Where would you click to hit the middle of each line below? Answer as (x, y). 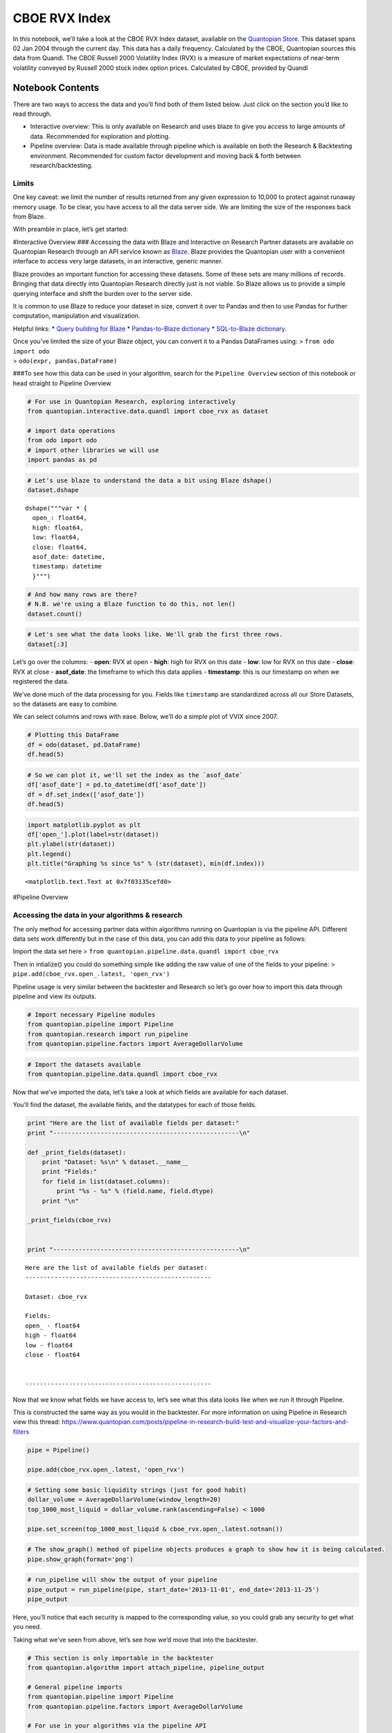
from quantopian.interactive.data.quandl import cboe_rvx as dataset (148, 411)
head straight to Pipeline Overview (62, 383)
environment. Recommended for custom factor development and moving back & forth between (166, 155)
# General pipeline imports (75, 1687)
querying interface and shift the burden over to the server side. (103, 293)
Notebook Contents (56, 88)
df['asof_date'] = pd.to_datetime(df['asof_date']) (117, 785)
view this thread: (36, 1422)
